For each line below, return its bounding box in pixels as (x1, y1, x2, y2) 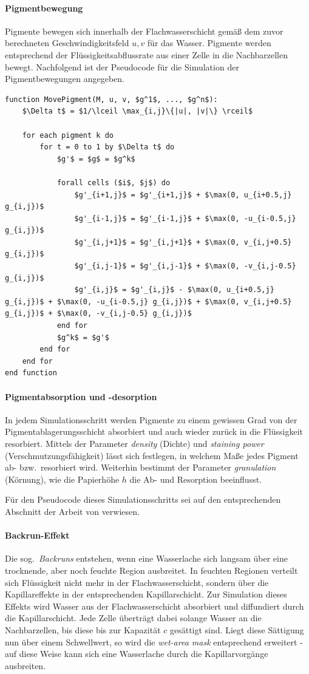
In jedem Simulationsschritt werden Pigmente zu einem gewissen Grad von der (5, 413, 297, 426)
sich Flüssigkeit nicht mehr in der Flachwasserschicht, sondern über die (5, 576, 269, 588)
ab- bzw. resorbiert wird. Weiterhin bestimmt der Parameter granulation (5, 461, 276, 474)
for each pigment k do (22, 131, 114, 140)
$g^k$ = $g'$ (56, 333, 109, 342)
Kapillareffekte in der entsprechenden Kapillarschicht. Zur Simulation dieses (5, 588, 287, 601)
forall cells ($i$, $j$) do (56, 178, 171, 187)
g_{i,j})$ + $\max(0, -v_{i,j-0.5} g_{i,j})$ (5, 309, 192, 318)
